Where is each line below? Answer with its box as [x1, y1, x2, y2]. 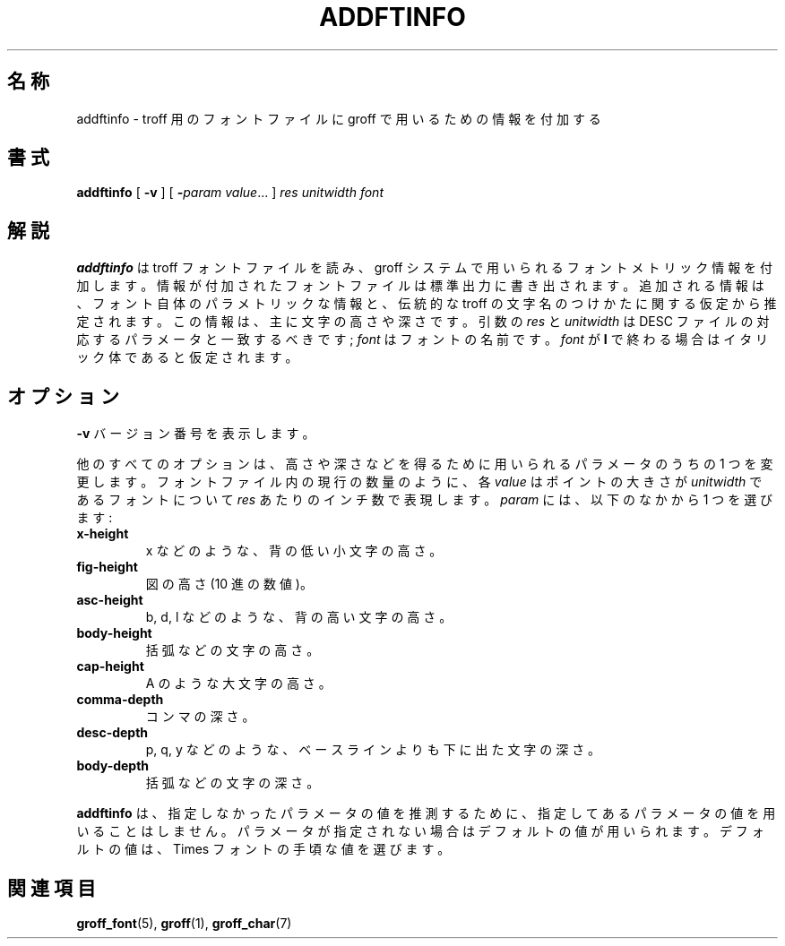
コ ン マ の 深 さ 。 [145, 709, 255, 725]
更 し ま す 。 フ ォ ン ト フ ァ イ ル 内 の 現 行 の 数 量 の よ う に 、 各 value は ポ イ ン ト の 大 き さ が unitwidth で [76, 474, 763, 490]
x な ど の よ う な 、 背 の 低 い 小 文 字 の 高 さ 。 [145, 543, 443, 559]
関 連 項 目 [7, 876, 96, 899]
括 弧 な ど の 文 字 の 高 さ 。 [145, 642, 320, 658]
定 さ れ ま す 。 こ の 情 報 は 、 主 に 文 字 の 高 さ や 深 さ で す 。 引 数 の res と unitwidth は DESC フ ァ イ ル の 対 [76, 314, 770, 330]
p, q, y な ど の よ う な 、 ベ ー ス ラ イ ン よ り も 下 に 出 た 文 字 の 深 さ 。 [145, 742, 601, 758]
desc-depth [76, 725, 149, 741]
